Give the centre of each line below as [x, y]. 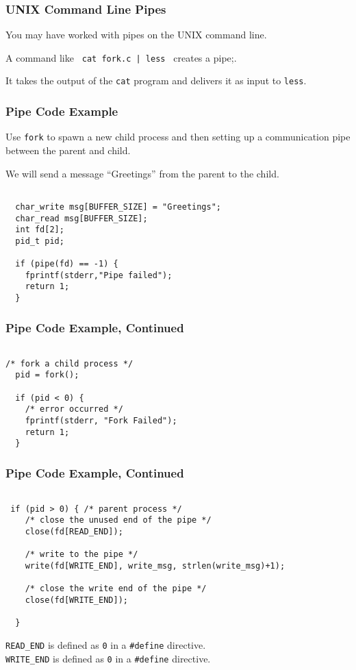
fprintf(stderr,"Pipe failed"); [99, 275]
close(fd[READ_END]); [74, 532]
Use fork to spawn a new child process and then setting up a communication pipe [178, 137]
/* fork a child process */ [69, 363]
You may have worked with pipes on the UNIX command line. [136, 35]
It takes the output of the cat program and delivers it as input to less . [156, 80]
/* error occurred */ [74, 409]
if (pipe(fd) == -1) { [67, 264]
